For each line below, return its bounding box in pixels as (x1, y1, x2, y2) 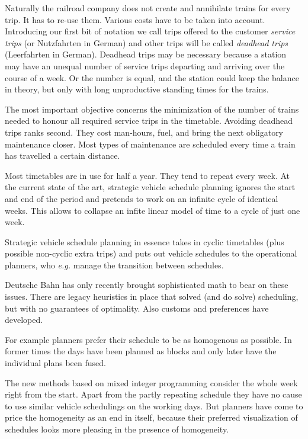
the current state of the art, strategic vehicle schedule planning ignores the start (5, 181, 296, 193)
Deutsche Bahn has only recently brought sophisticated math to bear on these (5, 278, 288, 291)
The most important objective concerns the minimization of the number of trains (5, 102, 299, 115)
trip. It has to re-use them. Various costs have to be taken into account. (5, 13, 265, 25)
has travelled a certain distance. (5, 149, 120, 162)
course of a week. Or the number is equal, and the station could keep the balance (5, 71, 299, 84)
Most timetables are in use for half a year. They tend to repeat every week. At (5, 169, 290, 181)
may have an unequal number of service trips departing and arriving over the (5, 59, 285, 72)
